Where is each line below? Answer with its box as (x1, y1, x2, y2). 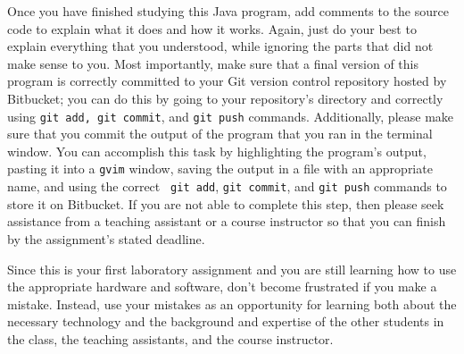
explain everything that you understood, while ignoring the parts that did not (7, 37, 434, 55)
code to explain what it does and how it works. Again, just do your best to (7, 19, 417, 38)
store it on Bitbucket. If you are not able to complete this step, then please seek (7, 194, 444, 213)
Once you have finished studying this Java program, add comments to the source (7, 2, 449, 20)
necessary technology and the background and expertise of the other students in (7, 312, 444, 331)
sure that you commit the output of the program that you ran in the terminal (7, 124, 433, 143)
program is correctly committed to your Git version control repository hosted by (7, 72, 447, 90)
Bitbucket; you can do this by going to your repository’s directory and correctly (7, 88, 443, 107)
